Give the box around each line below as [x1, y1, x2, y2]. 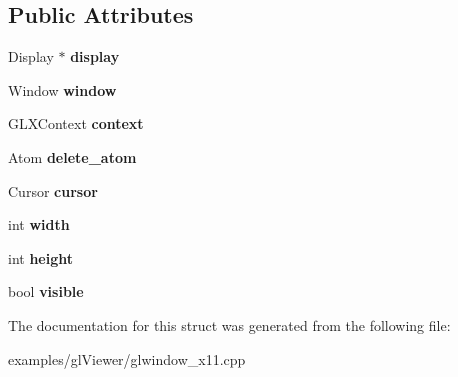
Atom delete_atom [8, 146, 137, 167]
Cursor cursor [8, 180, 98, 201]
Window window [8, 79, 117, 100]
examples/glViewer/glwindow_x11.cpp [8, 348, 246, 369]
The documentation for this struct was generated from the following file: [8, 314, 451, 335]
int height [8, 247, 74, 268]
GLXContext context [8, 113, 144, 134]
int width [8, 214, 70, 235]
